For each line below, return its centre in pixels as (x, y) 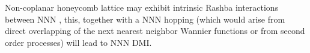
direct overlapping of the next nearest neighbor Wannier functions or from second (155, 31)
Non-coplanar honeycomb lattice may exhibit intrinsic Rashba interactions (142, 7)
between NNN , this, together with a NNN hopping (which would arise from (145, 19)
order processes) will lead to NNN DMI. (78, 42)
